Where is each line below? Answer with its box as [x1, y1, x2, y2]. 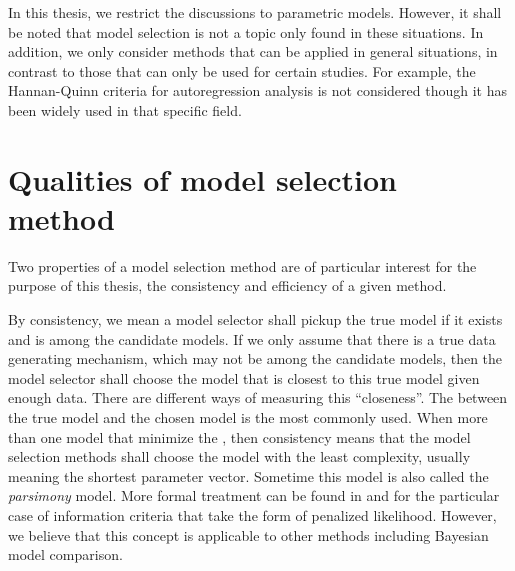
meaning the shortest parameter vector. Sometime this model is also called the [8, 465, 489, 486]
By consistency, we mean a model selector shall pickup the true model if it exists [8, 309, 503, 330]
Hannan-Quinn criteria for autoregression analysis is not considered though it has [8, 80, 507, 101]
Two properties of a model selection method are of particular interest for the [8, 255, 477, 276]
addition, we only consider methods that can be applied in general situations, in [8, 41, 498, 62]
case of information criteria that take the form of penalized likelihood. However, [8, 505, 497, 525]
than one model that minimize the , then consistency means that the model [8, 426, 471, 447]
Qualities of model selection [8, 158, 397, 199]
